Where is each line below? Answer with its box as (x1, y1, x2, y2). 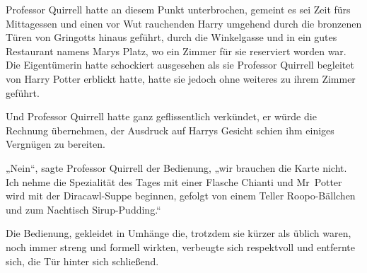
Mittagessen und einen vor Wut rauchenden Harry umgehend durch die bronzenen (6, 16, 362, 30)
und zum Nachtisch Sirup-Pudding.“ (6, 202, 161, 216)
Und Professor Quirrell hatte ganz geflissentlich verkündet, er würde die (6, 109, 317, 124)
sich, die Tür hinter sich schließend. (6, 253, 159, 268)
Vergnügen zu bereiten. (6, 136, 105, 151)
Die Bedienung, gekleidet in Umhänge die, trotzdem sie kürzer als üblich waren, (6, 226, 351, 240)
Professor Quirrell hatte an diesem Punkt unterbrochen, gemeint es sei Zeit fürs (6, 2, 351, 16)
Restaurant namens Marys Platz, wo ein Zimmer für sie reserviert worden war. (6, 43, 346, 58)
